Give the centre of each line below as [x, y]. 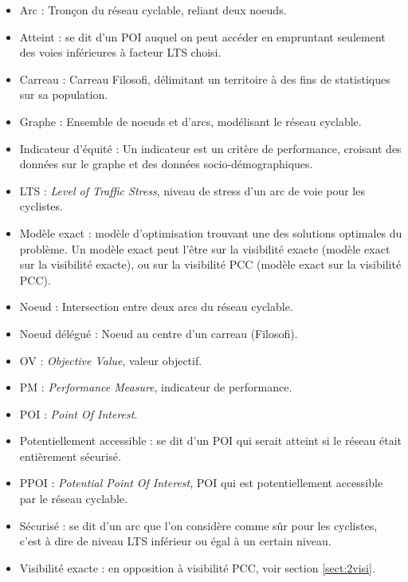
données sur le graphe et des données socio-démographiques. [166, 164]
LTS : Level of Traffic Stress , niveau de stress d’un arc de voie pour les [192, 190]
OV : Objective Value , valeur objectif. [111, 360]
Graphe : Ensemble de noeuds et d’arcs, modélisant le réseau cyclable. [190, 121]
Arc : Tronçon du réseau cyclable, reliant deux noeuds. [153, 10]
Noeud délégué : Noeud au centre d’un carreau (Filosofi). [159, 333]
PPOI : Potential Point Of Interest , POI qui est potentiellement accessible [201, 483]
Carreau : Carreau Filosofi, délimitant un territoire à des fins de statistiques [205, 79]
